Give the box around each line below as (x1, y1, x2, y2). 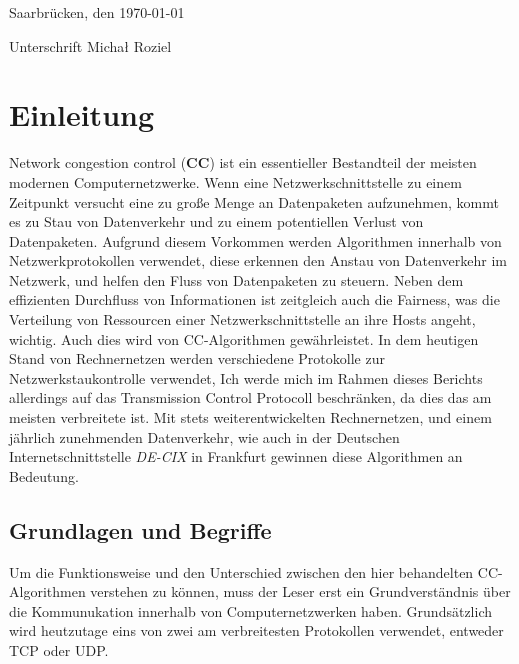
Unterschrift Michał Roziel (9, 35, 172, 56)
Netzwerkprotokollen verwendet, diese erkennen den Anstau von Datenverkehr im (9, 250, 507, 271)
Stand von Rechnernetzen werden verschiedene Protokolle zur (9, 348, 385, 369)
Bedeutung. (9, 465, 79, 486)
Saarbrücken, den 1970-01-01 (9, 2, 185, 22)
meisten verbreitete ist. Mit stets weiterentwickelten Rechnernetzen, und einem (9, 407, 492, 428)
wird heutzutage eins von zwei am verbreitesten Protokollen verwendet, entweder (9, 620, 504, 641)
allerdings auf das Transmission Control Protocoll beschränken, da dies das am (9, 387, 492, 408)
